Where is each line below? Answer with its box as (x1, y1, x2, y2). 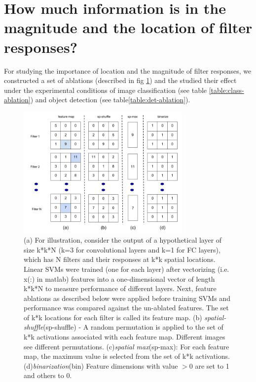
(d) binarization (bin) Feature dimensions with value (24, 360, 178, 371)
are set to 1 (195, 360, 229, 371)
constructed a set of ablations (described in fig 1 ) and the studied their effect (4, 75, 237, 85)
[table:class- (209, 85, 244, 95)
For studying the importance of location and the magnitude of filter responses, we (4, 65, 252, 76)
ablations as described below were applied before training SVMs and (24, 293, 230, 303)
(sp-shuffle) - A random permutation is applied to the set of (43, 322, 223, 332)
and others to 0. (24, 370, 72, 381)
